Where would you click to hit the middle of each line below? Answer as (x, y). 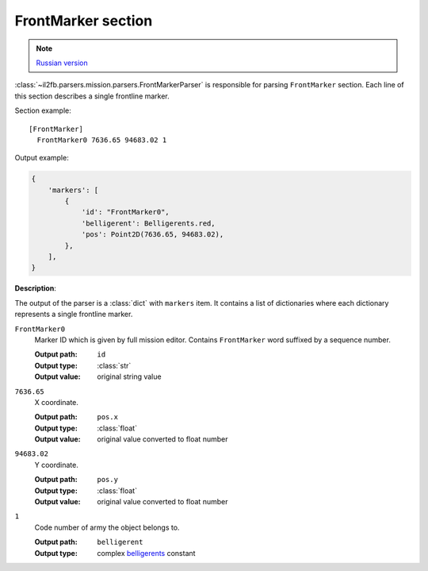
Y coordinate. (56, 465)
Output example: (42, 158)
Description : (36, 288)
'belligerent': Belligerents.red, (148, 223)
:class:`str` (114, 365)
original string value (129, 376)
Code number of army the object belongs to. (107, 527)
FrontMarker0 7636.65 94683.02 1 (102, 140)
